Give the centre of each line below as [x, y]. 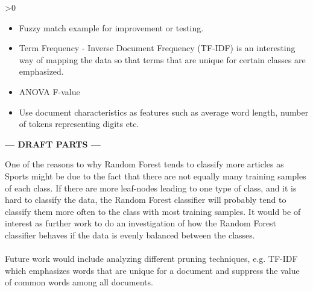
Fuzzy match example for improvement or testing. [111, 27]
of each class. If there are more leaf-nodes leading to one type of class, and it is [151, 188]
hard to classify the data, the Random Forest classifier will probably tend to [146, 200]
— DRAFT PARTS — [53, 144]
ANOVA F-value [49, 91]
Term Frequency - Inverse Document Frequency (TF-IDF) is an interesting [157, 48]
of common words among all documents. [79, 282]
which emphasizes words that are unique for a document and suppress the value [152, 270]
